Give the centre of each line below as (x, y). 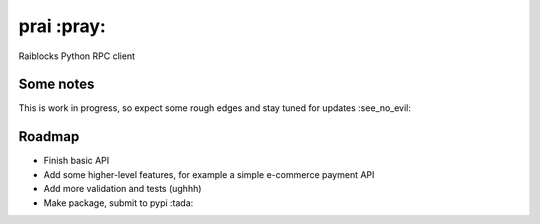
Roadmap (49, 136)
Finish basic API (76, 161)
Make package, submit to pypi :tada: (118, 202)
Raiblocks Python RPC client (76, 56)
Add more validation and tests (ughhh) (122, 189)
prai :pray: (62, 26)
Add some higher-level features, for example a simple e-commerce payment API (209, 174)
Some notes (56, 84)
